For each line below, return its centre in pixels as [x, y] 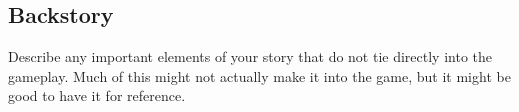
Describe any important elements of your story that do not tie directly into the [250, 56]
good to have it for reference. [97, 95]
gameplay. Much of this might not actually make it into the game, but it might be [259, 75]
